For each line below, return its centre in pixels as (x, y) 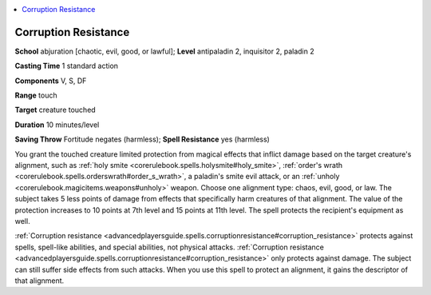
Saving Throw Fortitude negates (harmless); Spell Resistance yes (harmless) (142, 139)
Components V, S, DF (51, 81)
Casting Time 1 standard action (67, 66)
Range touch (36, 95)
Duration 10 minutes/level (57, 125)
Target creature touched (55, 110)
